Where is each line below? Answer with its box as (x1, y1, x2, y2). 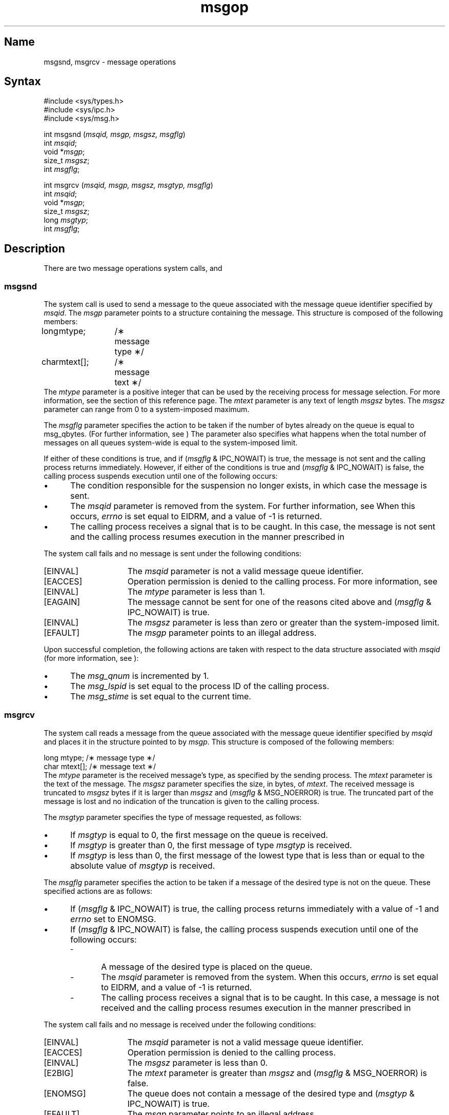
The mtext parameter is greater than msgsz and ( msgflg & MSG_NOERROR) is (127, 1067, 427, 1078)
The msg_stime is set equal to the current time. (70, 691, 251, 702)
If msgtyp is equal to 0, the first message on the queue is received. (70, 829, 328, 840)
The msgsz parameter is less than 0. (127, 1057, 268, 1068)
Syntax (4, 75, 41, 88)
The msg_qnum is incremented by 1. (70, 671, 209, 681)
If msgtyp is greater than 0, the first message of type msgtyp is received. (70, 839, 352, 850)
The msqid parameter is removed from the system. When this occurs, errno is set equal (101, 971, 438, 982)
